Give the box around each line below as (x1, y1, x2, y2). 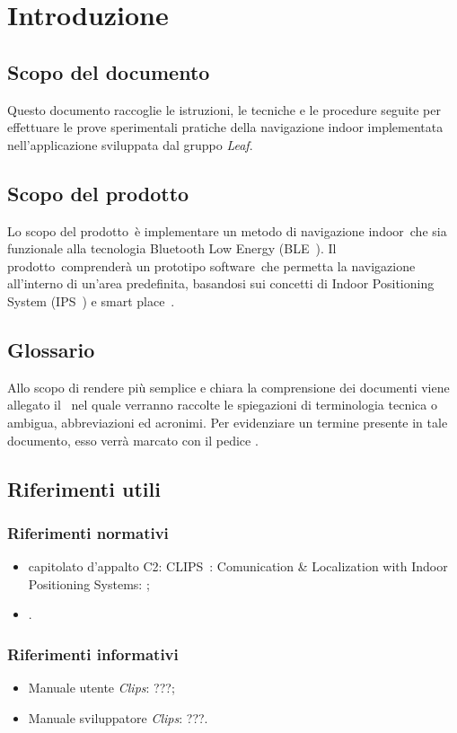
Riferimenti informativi (7, 642, 179, 665)
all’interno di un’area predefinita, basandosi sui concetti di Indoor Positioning (7, 274, 435, 293)
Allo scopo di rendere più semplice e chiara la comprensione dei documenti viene (7, 377, 450, 396)
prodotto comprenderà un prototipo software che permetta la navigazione (7, 256, 416, 275)
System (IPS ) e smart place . (7, 291, 175, 310)
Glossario (7, 335, 95, 363)
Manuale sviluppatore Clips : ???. (28, 708, 208, 727)
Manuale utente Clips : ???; (28, 678, 175, 697)
